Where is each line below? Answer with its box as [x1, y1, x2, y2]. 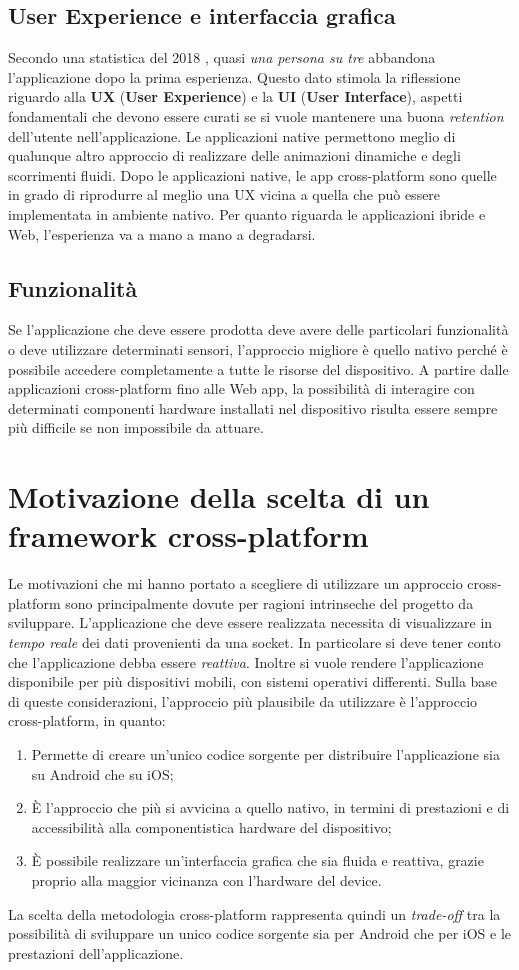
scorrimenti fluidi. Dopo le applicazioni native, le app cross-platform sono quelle [8, 164, 497, 185]
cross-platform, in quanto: [8, 710, 166, 731]
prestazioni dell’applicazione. [8, 942, 184, 963]
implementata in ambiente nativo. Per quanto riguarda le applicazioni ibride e [8, 203, 486, 224]
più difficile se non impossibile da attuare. [8, 417, 264, 438]
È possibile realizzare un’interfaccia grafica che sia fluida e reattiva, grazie [31, 850, 484, 871]
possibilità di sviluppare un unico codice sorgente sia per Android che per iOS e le [8, 923, 512, 944]
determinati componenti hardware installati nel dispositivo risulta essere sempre [8, 397, 498, 418]
